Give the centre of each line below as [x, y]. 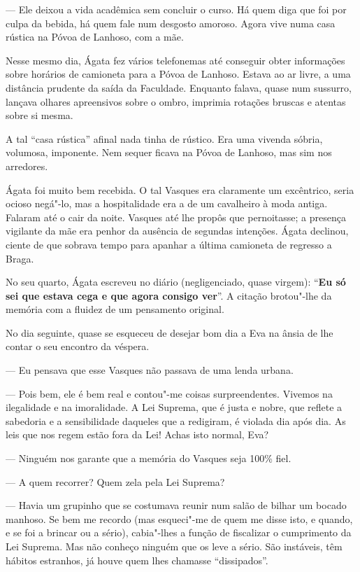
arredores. [27, 166]
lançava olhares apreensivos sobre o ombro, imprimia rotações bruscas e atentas [176, 101]
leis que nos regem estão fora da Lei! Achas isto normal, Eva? [137, 434]
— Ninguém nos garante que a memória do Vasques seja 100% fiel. [149, 458]
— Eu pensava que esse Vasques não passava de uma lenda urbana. [150, 370]
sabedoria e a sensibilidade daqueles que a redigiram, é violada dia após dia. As [176, 420]
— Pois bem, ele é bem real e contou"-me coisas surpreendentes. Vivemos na [169, 393]
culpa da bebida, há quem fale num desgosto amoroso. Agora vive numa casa [171, 23]
